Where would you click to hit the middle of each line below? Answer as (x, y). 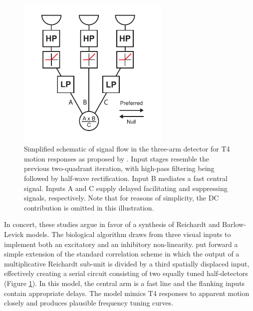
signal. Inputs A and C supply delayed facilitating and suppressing (126, 188)
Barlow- (234, 224)
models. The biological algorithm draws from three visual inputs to (128, 234)
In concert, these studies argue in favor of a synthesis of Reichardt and (112, 224)
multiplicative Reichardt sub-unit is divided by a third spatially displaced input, (127, 263)
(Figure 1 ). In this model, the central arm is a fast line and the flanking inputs (125, 283)
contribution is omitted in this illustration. (89, 207)
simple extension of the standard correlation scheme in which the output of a (122, 254)
